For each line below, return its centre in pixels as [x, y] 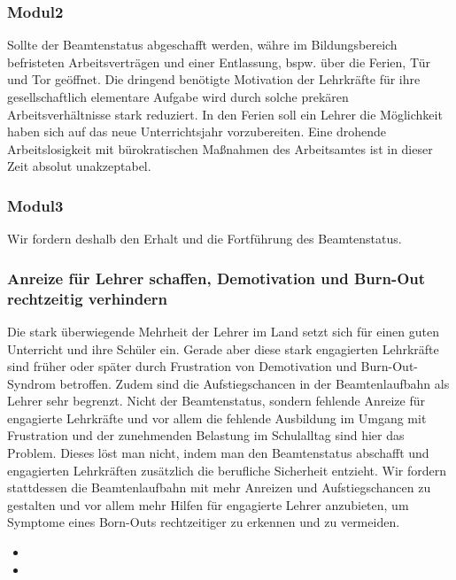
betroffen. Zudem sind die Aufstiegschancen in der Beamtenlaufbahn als [255, 383]
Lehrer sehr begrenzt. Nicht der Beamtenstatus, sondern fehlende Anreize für [216, 401]
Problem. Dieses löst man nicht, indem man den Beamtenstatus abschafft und [218, 453]
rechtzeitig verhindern [88, 298]
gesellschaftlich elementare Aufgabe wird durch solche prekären [178, 97]
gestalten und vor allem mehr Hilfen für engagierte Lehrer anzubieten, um [208, 504]
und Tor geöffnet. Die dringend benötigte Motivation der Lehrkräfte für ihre [214, 79]
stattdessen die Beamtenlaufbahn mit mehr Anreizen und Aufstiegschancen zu [219, 487]
